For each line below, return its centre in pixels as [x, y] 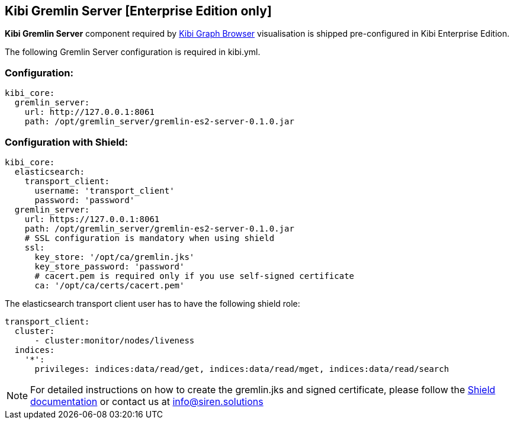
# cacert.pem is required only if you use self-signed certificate [195, 276]
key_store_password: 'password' [110, 266]
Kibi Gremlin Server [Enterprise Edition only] [138, 11]
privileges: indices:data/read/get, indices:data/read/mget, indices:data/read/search [242, 369]
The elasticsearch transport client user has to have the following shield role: [152, 303]
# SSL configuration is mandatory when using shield [150, 238]
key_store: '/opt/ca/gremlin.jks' [115, 257]
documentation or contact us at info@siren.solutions [147, 401]
